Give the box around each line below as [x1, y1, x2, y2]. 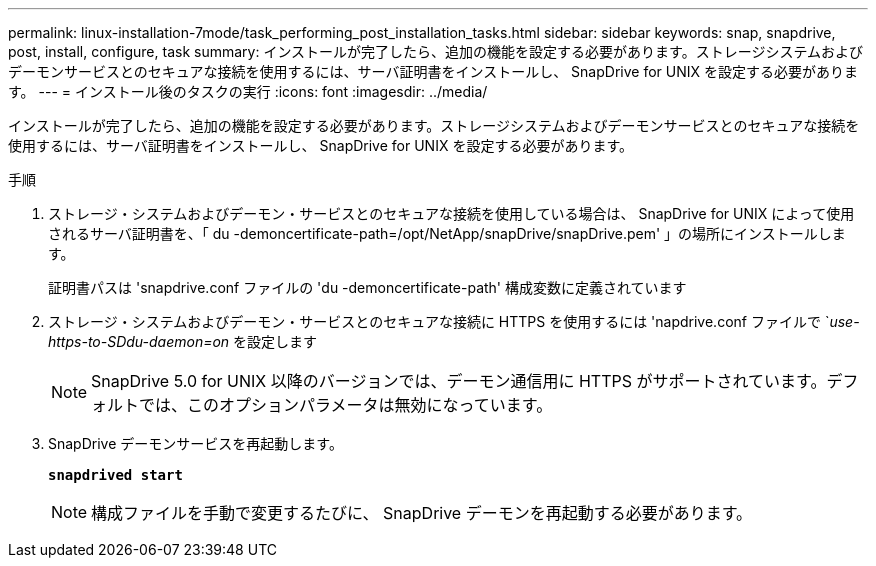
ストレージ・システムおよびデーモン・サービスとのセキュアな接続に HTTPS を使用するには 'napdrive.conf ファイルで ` [48, 313, 830, 330]
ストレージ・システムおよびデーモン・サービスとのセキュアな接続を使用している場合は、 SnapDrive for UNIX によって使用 [48, 205, 855, 222]
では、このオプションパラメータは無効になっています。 [139, 395, 553, 415]
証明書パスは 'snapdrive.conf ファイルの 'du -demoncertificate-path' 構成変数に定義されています [48, 279, 687, 296]
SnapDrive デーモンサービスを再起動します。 [48, 435, 343, 452]
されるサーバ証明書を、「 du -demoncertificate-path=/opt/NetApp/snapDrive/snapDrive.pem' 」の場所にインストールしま [48, 225, 846, 242]
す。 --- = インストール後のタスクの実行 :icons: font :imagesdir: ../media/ [8, 83, 488, 100]
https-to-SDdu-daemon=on [48, 333, 230, 350]
